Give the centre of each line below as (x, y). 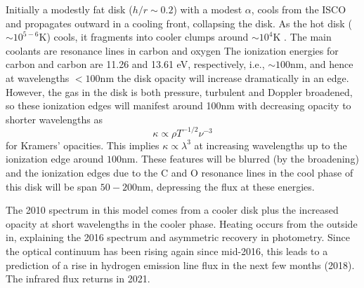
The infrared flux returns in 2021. (78, 279)
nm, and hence (322, 64)
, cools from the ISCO (299, 9)
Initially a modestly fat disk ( (69, 9)
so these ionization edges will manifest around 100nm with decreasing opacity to (178, 105)
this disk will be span (52, 186)
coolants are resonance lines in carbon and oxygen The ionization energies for (172, 50)
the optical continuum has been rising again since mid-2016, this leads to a (167, 251)
